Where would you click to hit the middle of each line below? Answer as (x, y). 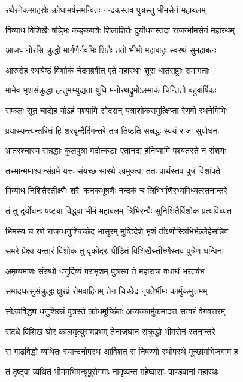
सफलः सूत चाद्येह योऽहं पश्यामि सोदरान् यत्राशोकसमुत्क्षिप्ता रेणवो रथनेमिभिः (116, 110)
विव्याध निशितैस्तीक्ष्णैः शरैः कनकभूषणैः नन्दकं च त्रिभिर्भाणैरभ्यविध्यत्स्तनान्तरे (116, 190)
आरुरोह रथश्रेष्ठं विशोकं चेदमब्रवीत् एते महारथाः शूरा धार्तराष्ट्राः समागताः (107, 70)
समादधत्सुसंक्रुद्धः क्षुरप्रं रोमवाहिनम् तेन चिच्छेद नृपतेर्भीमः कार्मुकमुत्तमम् (107, 291)
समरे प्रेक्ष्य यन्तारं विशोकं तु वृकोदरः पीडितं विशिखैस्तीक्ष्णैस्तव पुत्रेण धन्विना (115, 251)
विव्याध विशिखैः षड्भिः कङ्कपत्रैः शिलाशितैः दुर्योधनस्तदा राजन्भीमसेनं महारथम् (120, 30)
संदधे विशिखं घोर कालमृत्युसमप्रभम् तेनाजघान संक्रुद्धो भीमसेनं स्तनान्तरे (110, 331)
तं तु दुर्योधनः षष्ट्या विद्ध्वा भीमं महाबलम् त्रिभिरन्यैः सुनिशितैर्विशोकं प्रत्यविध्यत (119, 210)
